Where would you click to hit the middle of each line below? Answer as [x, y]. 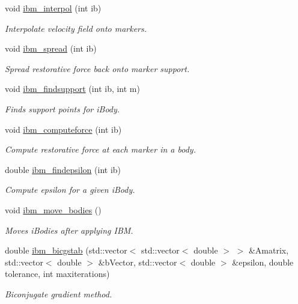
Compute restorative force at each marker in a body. [100, 149]
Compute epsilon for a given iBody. [70, 190]
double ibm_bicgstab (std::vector [66, 250]
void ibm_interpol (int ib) [53, 8]
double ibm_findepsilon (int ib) [63, 169]
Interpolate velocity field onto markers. [76, 28]
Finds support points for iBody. [62, 108]
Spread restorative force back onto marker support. [97, 68]
